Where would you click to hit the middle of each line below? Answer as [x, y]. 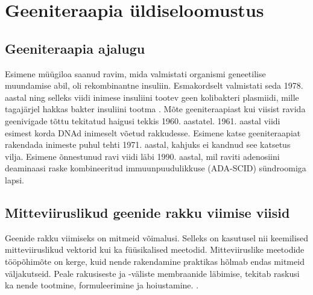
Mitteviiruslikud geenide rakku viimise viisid [147, 212]
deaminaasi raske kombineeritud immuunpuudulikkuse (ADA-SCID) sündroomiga [156, 168]
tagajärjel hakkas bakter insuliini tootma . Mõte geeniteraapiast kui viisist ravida [155, 109]
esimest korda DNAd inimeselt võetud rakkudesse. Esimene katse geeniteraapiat [153, 132]
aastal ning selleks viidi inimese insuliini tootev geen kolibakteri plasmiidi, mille [152, 97]
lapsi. [14, 179]
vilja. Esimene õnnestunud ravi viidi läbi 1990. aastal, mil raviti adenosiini [142, 156]
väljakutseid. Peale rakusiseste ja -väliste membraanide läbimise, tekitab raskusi [152, 273]
